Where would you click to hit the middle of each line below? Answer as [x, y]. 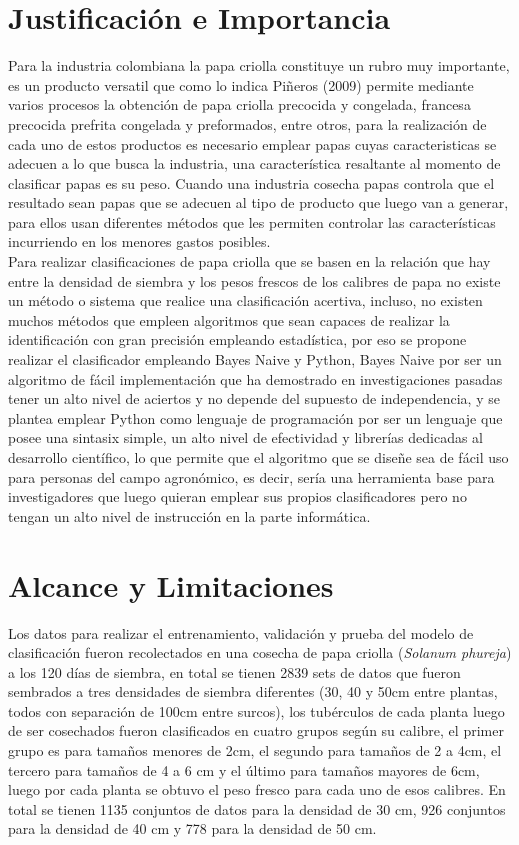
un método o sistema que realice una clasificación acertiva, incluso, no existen [245, 300]
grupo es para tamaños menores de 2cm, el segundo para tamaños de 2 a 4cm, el [255, 750]
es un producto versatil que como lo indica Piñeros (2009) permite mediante [241, 84]
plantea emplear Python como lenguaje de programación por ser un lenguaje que [255, 417]
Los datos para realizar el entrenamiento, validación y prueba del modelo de [241, 632]
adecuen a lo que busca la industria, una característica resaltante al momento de [254, 163]
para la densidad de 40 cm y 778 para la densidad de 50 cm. [192, 828]
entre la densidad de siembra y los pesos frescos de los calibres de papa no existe [254, 280]
